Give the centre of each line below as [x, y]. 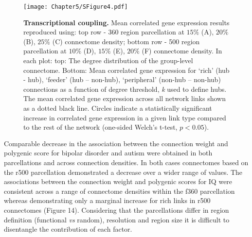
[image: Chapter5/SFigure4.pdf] [76, 7]
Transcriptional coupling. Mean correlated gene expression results [126, 22]
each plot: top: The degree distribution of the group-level [108, 60]
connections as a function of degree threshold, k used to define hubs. [125, 89]
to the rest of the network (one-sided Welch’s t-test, [100, 127]
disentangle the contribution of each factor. [68, 229]
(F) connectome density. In [182, 51]
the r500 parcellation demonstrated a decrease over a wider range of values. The [123, 172]
